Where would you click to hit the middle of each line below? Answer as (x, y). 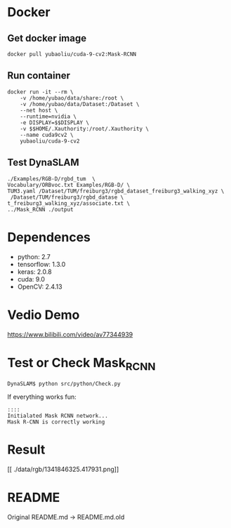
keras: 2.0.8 (34, 272)
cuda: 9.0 (31, 279)
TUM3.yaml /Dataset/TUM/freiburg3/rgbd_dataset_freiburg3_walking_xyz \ (116, 191)
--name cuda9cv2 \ (47, 135)
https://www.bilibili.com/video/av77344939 (70, 334)
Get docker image (47, 38)
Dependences (49, 237)
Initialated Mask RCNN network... (58, 416)
